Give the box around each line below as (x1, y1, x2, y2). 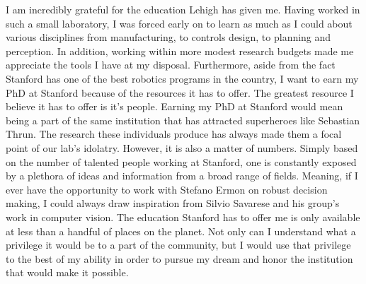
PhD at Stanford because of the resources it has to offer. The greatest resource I (6, 85, 354, 100)
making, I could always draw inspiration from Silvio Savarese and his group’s (6, 196, 340, 211)
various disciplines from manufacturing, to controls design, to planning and (6, 30, 331, 45)
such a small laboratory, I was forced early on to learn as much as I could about (6, 16, 353, 30)
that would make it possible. (6, 265, 129, 280)
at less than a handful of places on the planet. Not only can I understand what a (6, 223, 356, 238)
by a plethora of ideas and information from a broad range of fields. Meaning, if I (6, 168, 358, 183)
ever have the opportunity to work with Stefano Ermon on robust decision (6, 182, 328, 196)
